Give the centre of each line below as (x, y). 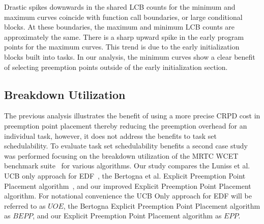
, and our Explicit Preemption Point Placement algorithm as (127, 216)
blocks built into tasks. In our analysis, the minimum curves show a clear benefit (130, 56)
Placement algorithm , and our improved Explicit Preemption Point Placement (128, 185)
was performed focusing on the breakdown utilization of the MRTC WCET (121, 155)
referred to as (25, 205)
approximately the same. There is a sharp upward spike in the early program (124, 36)
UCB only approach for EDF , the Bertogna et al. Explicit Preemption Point (125, 175)
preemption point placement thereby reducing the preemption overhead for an (126, 125)
